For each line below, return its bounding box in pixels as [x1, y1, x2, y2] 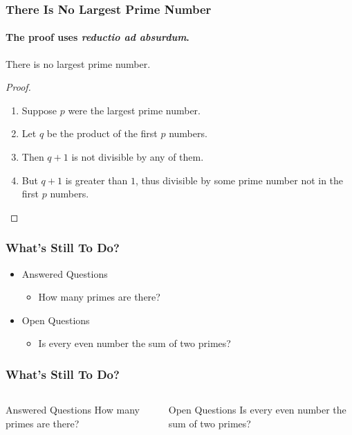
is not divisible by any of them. [71, 150, 204, 164]
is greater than [65, 172, 128, 187]
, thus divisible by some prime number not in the [135, 172, 344, 187]
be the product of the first [46, 126, 158, 141]
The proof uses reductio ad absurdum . [6, 30, 189, 44]
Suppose [21, 103, 57, 117]
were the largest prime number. [68, 103, 201, 117]
